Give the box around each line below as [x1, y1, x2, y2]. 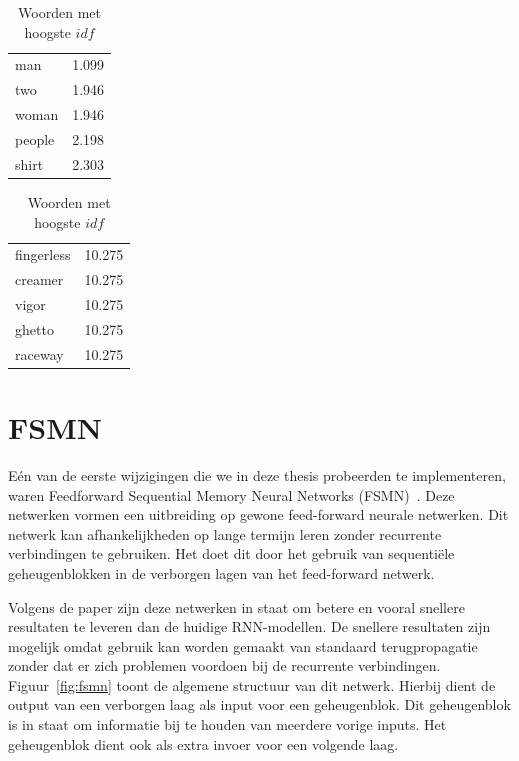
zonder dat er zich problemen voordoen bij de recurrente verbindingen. [8, 655, 441, 676]
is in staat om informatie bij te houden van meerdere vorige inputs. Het [8, 714, 447, 735]
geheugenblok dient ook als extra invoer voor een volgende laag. [8, 733, 399, 754]
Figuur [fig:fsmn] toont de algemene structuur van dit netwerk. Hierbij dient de [8, 674, 496, 695]
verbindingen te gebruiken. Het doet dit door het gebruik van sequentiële [8, 543, 455, 564]
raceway [15, 343, 64, 364]
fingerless [15, 244, 71, 265]
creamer [15, 269, 64, 290]
